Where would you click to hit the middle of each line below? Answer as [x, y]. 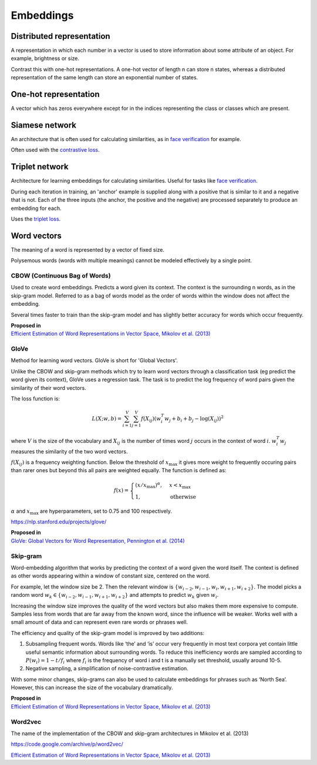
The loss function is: [36, 399]
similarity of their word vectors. [48, 387]
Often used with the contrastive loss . [55, 150]
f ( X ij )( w [151, 419]
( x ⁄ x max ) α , [149, 485]
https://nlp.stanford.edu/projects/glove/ [59, 522]
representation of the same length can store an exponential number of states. [104, 78]
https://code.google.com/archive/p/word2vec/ [67, 744]
